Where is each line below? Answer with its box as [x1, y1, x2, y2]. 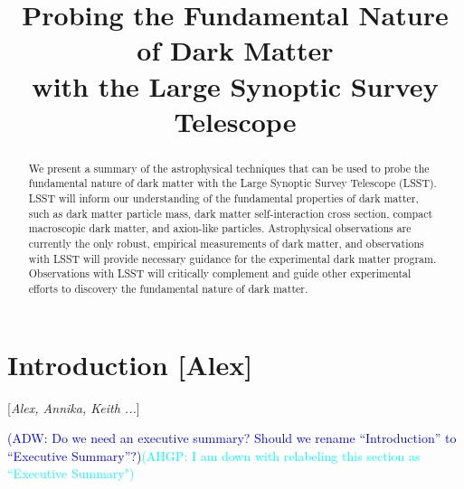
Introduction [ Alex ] [7, 345, 253, 382]
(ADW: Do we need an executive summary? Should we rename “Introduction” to [7, 428, 457, 447]
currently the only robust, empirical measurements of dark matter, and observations [28, 236, 424, 251]
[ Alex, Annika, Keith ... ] [7, 398, 140, 417]
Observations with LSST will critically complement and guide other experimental [28, 266, 412, 281]
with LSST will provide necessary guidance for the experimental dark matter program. [28, 250, 437, 266]
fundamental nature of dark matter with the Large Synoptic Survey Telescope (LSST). [28, 175, 437, 191]
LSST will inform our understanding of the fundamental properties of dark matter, [28, 191, 419, 206]
